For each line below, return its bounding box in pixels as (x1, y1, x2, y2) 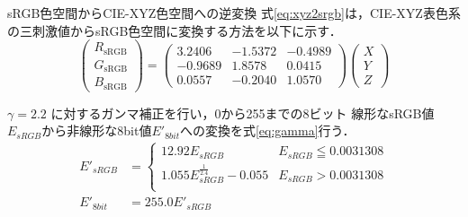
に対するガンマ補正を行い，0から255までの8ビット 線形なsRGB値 (50, 103, 435, 122)
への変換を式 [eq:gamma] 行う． (179, 121, 355, 140)
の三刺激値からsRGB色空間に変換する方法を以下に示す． (7, 21, 342, 39)
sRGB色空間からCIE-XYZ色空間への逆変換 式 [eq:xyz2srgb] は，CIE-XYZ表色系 (7, 4, 461, 22)
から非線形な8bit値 (41, 121, 152, 140)
